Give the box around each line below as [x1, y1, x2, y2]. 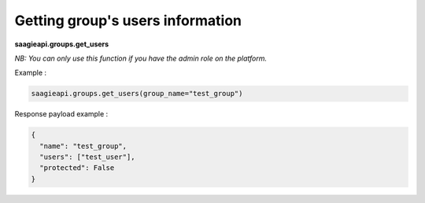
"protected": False [39, 164, 115, 172]
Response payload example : [14, 109, 109, 119]
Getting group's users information [14, 12, 242, 29]
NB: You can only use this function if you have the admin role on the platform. [14, 54, 268, 63]
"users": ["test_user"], [39, 153, 135, 161]
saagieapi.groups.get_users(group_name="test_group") [31, 89, 243, 98]
